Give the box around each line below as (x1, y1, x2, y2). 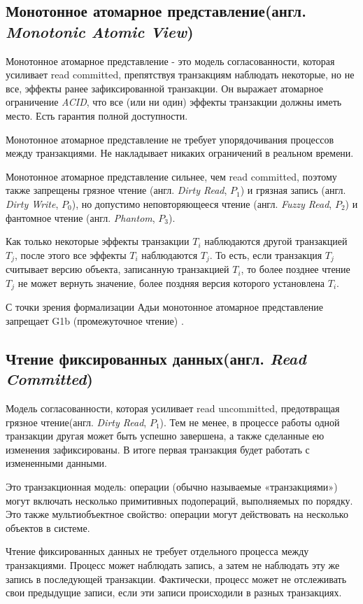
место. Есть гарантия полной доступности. (6, 108, 188, 122)
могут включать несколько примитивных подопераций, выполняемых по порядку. (6, 493, 353, 507)
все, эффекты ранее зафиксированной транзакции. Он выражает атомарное (6, 80, 324, 95)
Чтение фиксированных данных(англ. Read (6, 347, 306, 369)
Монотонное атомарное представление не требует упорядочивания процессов (6, 132, 334, 146)
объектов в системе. (6, 520, 90, 535)
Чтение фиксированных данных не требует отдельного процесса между (6, 544, 309, 559)
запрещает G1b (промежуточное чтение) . (6, 313, 184, 328)
